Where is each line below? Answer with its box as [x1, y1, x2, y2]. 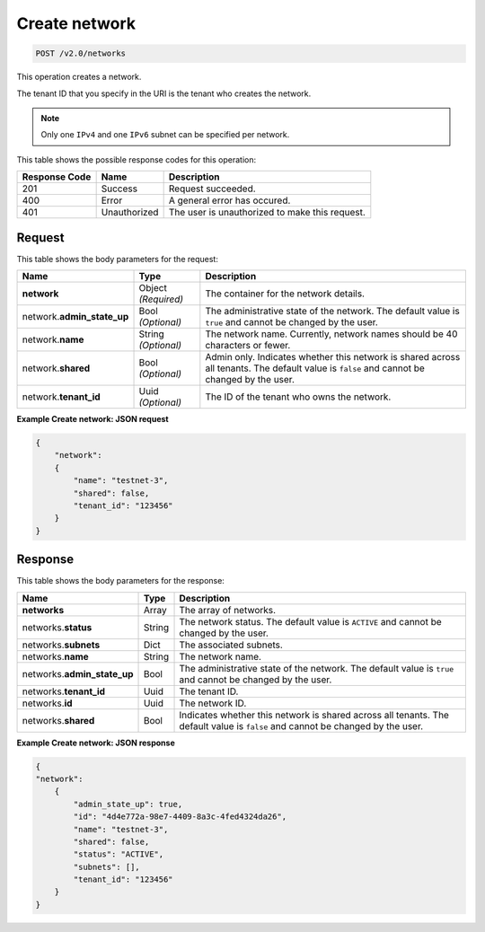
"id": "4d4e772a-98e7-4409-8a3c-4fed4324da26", [73, 812, 287, 822]
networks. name [22, 650, 89, 663]
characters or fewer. [205, 339, 291, 351]
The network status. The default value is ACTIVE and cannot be [179, 615, 442, 628]
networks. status [22, 620, 93, 633]
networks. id [22, 697, 73, 709]
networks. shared [22, 714, 95, 726]
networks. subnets [22, 638, 101, 651]
